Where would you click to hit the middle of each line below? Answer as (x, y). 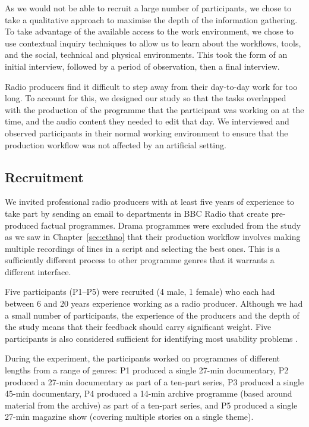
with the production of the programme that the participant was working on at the (154, 109)
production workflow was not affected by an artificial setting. (116, 144)
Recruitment (44, 177)
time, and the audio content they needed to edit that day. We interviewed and (147, 121)
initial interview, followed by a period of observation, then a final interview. (142, 66)
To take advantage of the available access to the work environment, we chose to (149, 31)
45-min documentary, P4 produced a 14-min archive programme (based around (149, 393)
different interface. (38, 271)
